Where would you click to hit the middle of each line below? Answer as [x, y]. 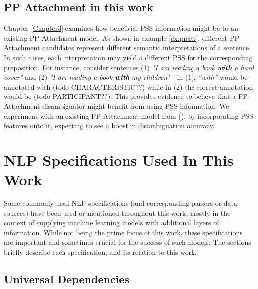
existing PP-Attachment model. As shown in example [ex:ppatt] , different [116, 38]
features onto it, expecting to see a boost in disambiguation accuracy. [109, 126]
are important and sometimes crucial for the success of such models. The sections [128, 242]
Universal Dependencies [66, 279]
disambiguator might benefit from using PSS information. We [135, 106]
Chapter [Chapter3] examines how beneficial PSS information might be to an [121, 28]
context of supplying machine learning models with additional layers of [112, 223]
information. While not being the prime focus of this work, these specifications [123, 232]
